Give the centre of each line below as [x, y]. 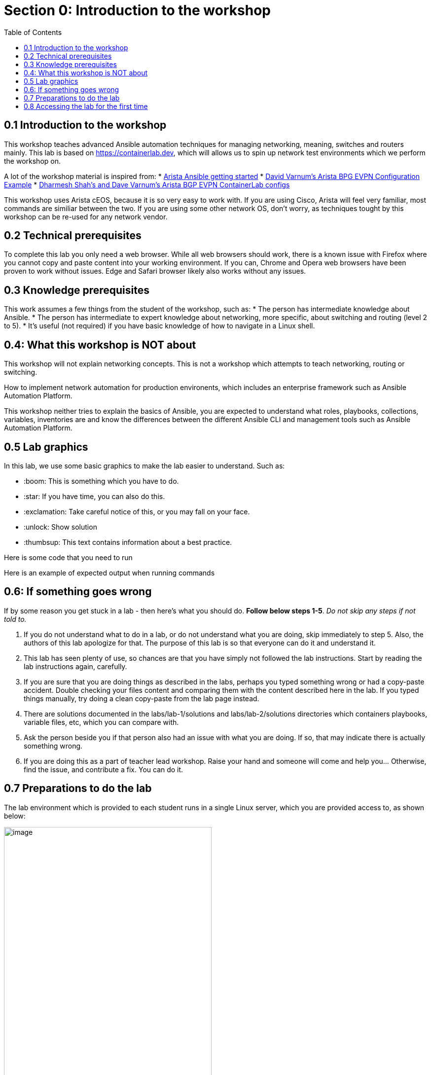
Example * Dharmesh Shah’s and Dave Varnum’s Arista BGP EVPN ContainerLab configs [147, 184]
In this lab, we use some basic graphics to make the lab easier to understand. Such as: [144, 466]
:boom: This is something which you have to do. [101, 481]
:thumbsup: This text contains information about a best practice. [128, 542]
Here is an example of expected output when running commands [109, 573]
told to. [15, 619]
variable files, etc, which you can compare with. [101, 722]
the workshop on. [33, 161]
